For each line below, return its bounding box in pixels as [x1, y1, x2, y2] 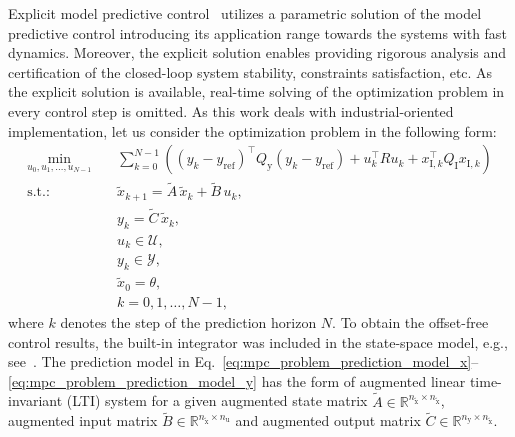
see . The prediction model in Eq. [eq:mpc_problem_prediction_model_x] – [8, 351, 479, 372]
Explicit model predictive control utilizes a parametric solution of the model [8, 3, 482, 23]
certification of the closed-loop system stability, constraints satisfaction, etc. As [8, 61, 493, 82]
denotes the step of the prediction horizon [60, 311, 317, 332]
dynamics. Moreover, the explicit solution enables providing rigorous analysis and [8, 42, 507, 63]
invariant [8, 390, 63, 411]
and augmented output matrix [235, 410, 421, 431]
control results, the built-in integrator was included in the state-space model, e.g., [8, 331, 508, 352]
